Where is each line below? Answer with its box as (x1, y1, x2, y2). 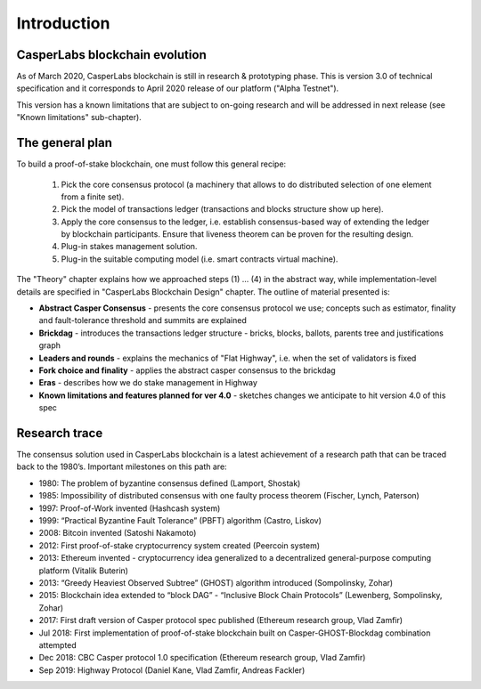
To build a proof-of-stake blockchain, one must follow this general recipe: (16, 158, 287, 169)
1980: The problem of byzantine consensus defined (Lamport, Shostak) (38, 477, 301, 489)
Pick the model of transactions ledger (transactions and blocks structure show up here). (61, 204, 384, 215)
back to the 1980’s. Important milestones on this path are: (16, 461, 227, 472)
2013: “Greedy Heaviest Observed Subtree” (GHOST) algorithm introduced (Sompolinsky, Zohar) (38, 577, 394, 588)
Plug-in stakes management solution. (61, 241, 198, 252)
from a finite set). (61, 191, 125, 202)
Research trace (16, 426, 103, 441)
